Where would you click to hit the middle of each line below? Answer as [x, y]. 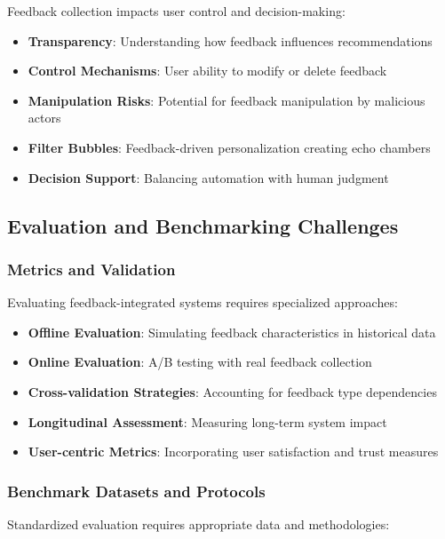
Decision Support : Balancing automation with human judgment [208, 177]
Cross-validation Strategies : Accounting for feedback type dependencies [232, 391]
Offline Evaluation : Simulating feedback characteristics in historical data [232, 332]
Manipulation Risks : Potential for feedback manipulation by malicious [226, 100]
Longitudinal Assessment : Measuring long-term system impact [207, 421]
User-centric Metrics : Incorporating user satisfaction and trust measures [233, 452]
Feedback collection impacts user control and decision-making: [176, 11]
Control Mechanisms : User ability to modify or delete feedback [207, 71]
